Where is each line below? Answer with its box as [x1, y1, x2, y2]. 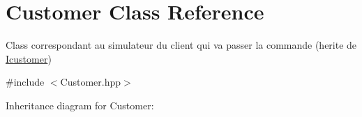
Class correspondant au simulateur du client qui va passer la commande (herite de [6, 38, 357, 52]
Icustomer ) [6, 51, 52, 65]
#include [6, 75, 45, 89]
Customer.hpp [60, 75, 121, 89]
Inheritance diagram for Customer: [6, 97, 154, 112]
